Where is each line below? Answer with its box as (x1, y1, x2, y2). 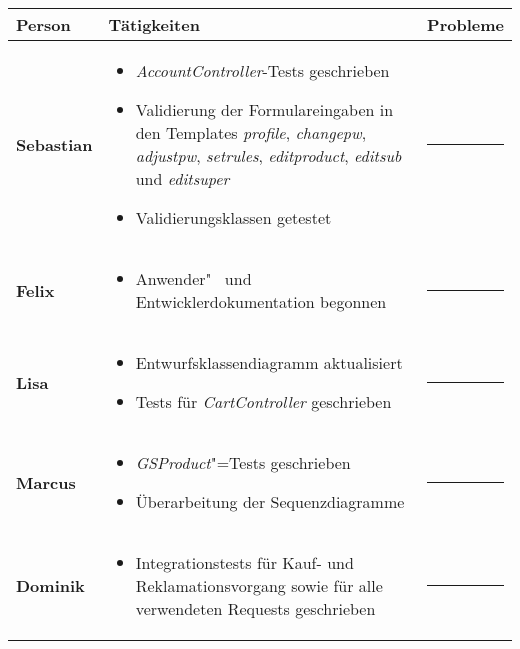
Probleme (427, 13, 504, 36)
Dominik (16, 574, 85, 597)
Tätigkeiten (108, 13, 200, 36)
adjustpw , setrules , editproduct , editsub (135, 144, 402, 167)
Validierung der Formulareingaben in (135, 98, 394, 121)
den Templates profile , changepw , (135, 121, 367, 144)
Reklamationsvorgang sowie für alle (135, 574, 383, 597)
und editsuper (135, 167, 230, 190)
